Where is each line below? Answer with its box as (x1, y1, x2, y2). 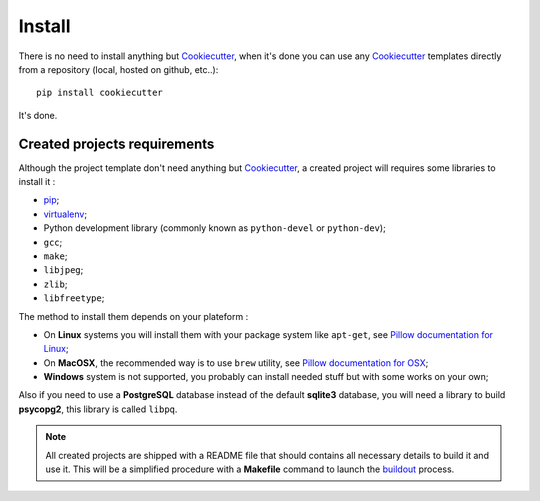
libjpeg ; (43, 264, 84, 276)
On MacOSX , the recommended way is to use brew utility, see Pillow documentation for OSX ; (43, 356, 429, 369)
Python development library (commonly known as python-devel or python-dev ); (43, 222, 387, 234)
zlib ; (43, 278, 68, 290)
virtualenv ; (43, 208, 88, 220)
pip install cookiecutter (36, 87, 164, 99)
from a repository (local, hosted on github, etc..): (18, 63, 219, 75)
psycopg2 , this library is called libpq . (18, 403, 178, 415)
